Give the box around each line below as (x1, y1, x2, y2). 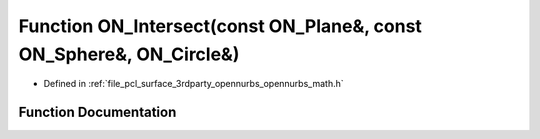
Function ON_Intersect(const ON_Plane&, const (18, 15, 422, 37)
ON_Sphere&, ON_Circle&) (18, 43, 240, 65)
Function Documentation (18, 104, 177, 121)
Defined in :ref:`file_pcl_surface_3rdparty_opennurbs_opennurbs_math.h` (43, 78, 344, 90)
